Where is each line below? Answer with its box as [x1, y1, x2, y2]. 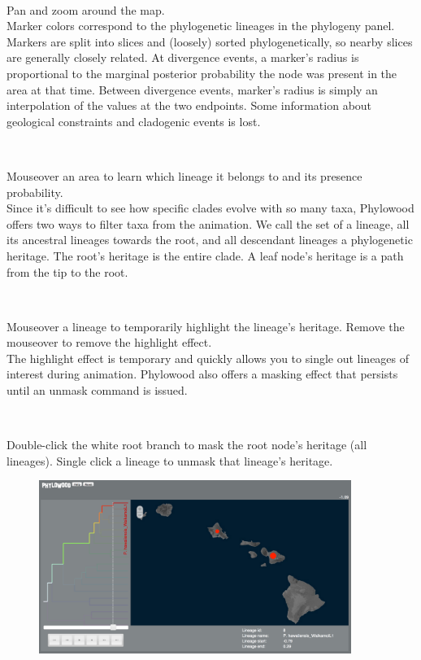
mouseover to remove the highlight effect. [7, 334, 212, 351]
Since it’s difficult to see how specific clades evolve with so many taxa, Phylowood [7, 199, 414, 216]
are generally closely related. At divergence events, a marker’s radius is [7, 49, 359, 66]
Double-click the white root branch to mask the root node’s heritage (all [7, 436, 367, 453]
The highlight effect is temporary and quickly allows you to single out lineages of [7, 349, 410, 366]
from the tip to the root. [7, 263, 128, 280]
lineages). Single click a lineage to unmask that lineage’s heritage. [7, 452, 333, 469]
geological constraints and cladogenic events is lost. [7, 112, 261, 129]
